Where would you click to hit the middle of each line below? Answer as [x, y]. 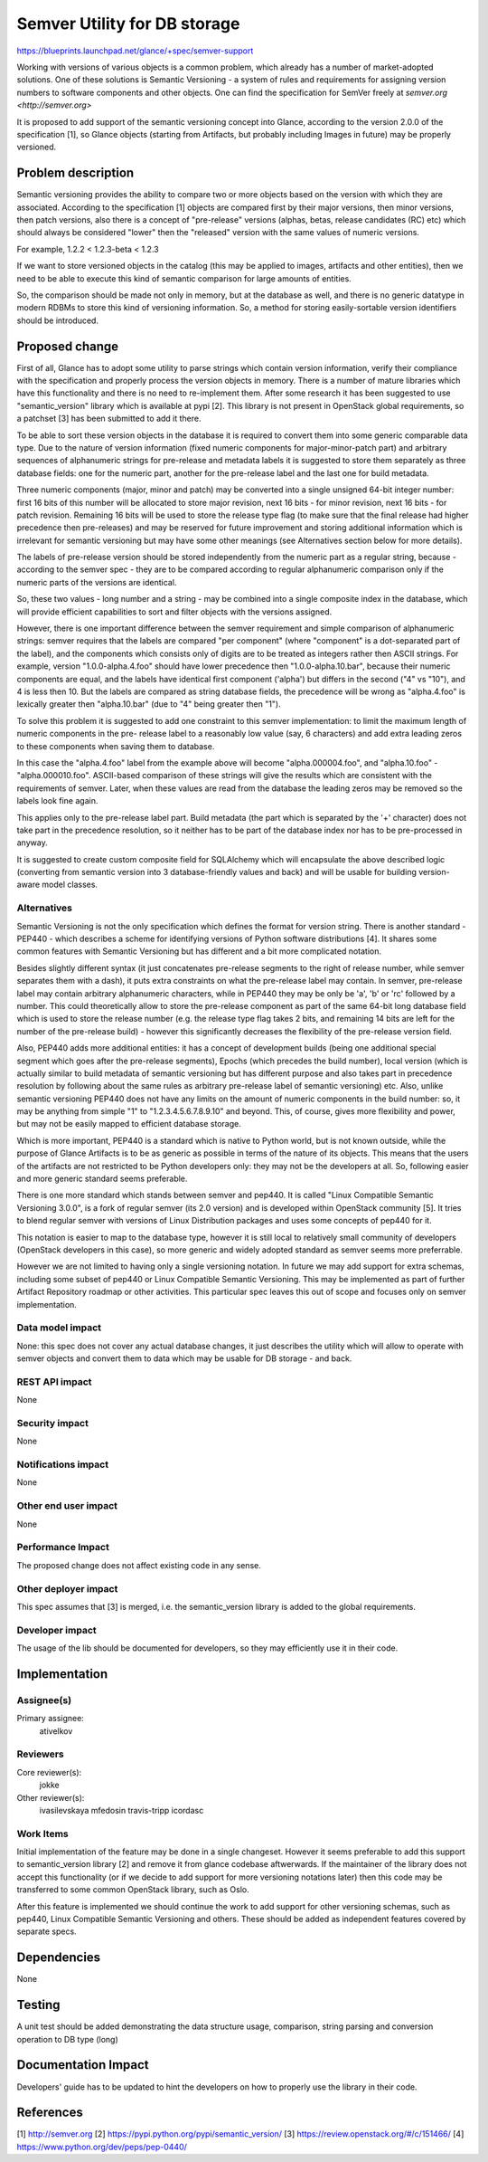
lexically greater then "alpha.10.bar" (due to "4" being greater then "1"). [149, 704]
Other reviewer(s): [51, 1797]
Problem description [75, 173]
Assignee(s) [44, 1700]
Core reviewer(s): [49, 1772]
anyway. [33, 843]
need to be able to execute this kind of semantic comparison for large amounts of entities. [184, 278]
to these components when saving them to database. [116, 746]
